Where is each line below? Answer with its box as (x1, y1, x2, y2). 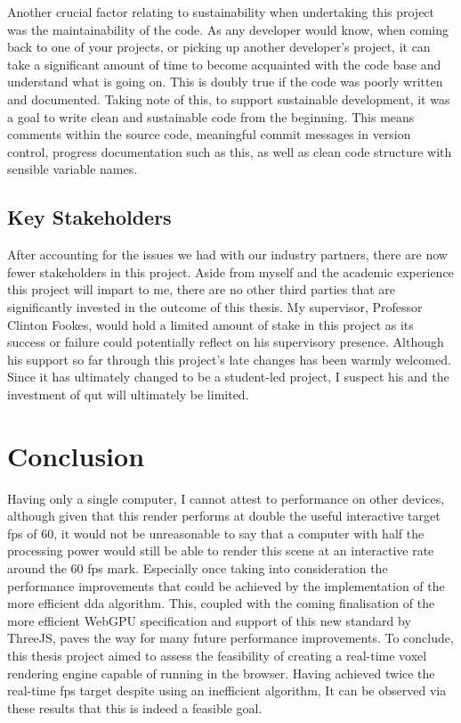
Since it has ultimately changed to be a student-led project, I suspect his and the (7, 367, 449, 386)
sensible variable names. (7, 160, 138, 178)
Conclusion (7, 437, 145, 473)
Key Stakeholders (7, 203, 172, 231)
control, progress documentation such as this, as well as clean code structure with (7, 142, 452, 160)
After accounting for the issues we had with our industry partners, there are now (7, 245, 448, 264)
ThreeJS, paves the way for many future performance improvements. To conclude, (7, 629, 454, 647)
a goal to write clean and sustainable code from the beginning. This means (7, 107, 415, 126)
